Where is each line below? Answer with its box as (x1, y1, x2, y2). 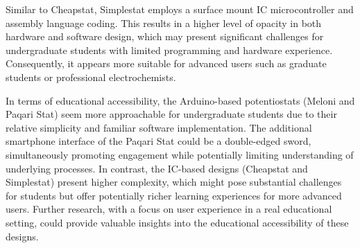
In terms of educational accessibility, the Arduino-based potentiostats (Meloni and (6, 93, 355, 107)
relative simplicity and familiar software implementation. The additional (6, 120, 312, 134)
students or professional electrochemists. (6, 69, 176, 84)
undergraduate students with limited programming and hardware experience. (6, 42, 333, 57)
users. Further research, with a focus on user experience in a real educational (6, 202, 332, 216)
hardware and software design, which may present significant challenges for (6, 29, 324, 44)
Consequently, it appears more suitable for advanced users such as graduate (6, 56, 327, 71)
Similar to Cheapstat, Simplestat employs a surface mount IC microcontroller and (6, 2, 354, 16)
